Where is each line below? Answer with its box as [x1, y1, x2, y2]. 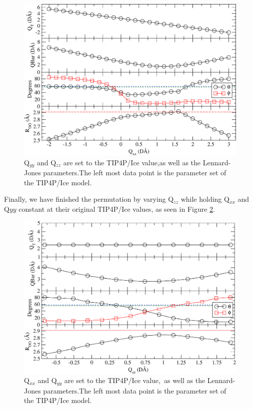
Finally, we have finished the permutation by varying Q [4, 194, 174, 204]
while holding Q [180, 194, 229, 204]
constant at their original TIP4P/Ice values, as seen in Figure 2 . [18, 203, 215, 214]
